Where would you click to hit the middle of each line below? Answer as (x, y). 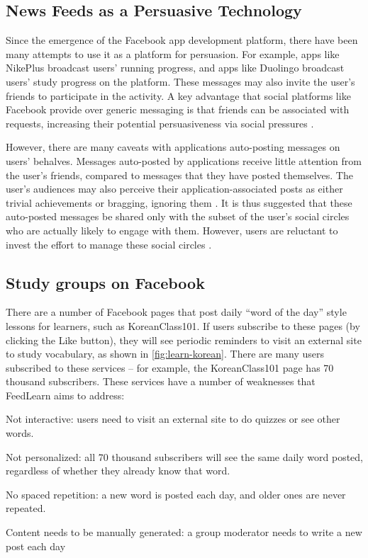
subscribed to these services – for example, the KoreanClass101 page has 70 (170, 367)
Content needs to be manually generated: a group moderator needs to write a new (184, 532)
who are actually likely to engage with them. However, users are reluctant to (172, 230)
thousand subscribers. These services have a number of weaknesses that (161, 381)
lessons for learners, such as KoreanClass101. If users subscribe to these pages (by (183, 325)
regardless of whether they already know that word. (118, 471)
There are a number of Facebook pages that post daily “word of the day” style (176, 312)
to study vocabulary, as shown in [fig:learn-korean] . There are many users (165, 354)
